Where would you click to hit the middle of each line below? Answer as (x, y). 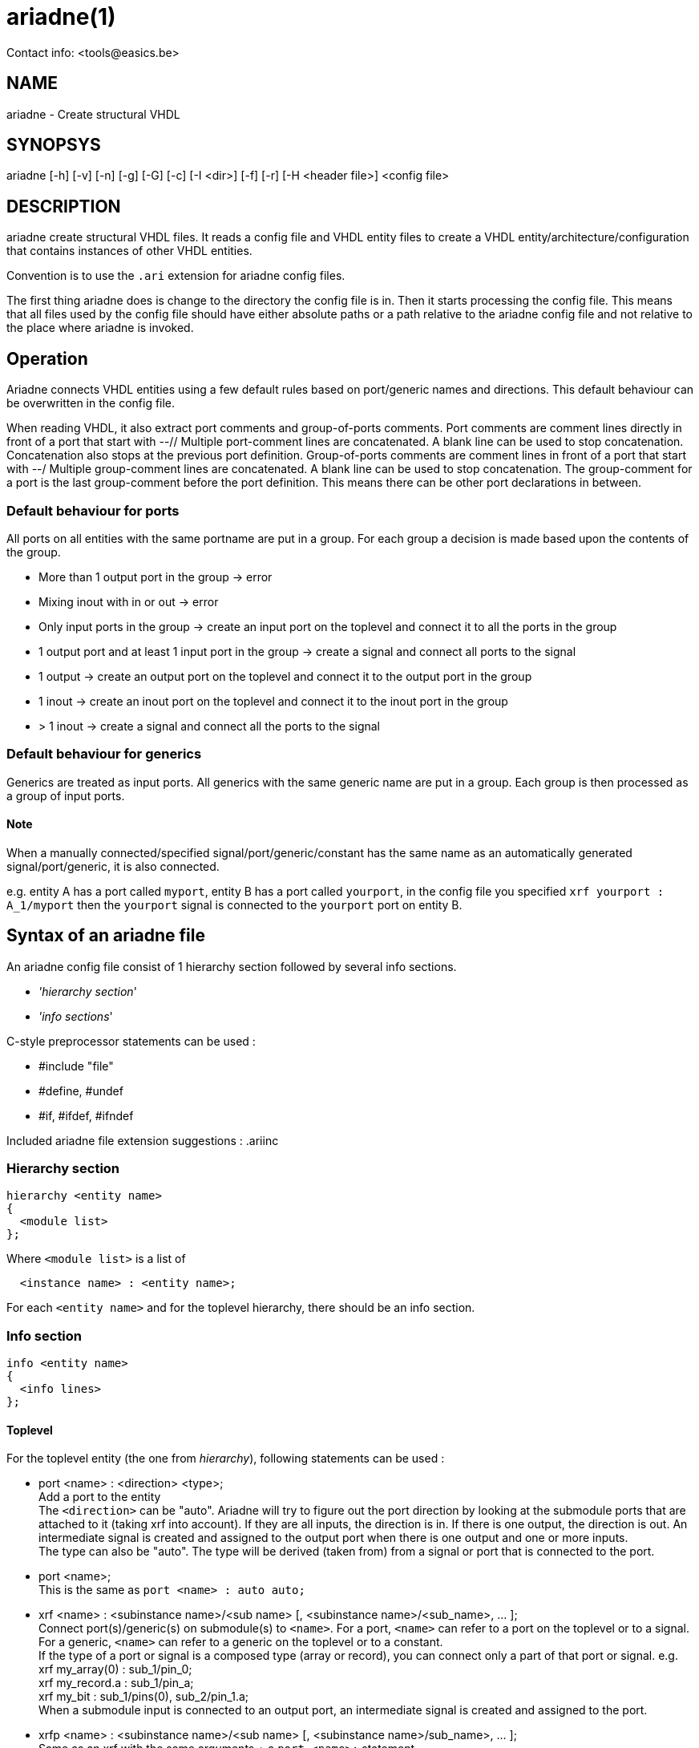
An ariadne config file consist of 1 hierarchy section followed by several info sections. (232, 966)
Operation (47, 358)
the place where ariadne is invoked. (100, 328)
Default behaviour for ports (93, 510)
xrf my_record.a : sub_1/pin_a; (116, 1683)
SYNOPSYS (54, 145)
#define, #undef (81, 1090)
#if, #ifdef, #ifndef (86, 1115)
